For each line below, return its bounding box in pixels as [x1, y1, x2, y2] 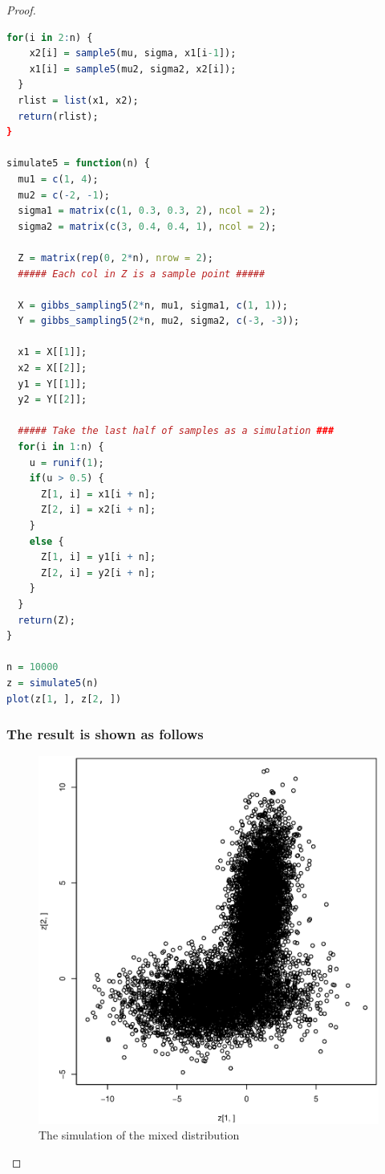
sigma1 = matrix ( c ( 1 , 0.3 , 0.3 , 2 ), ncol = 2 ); [18, 205, 277, 217]
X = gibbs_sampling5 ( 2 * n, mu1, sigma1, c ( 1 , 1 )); [18, 299, 288, 311]
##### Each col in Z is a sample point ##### [18, 268, 265, 280]
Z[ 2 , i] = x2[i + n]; [40, 504, 156, 516]
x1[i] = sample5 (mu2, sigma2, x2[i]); [29, 63, 237, 75]
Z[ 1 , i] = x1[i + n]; [40, 488, 156, 500]
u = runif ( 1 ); [29, 456, 104, 468]
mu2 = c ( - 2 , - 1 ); [18, 189, 110, 201]
